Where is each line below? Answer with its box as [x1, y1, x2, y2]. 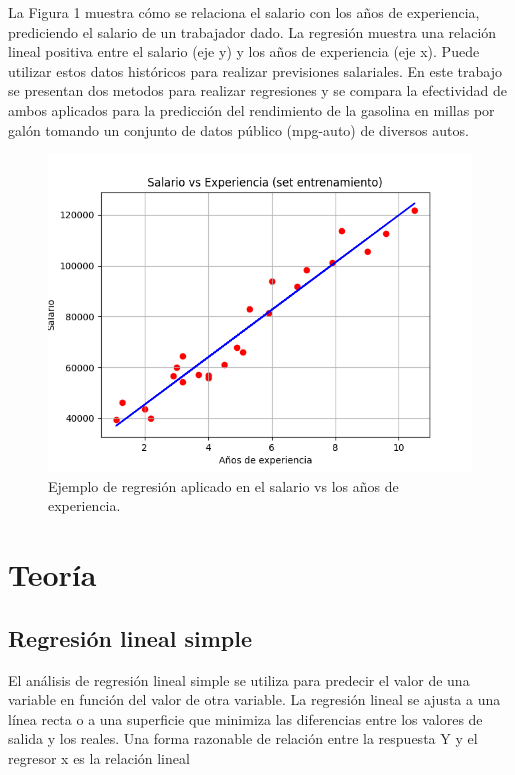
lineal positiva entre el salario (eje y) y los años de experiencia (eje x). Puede [8, 41, 480, 62]
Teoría [8, 554, 97, 595]
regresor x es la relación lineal [8, 747, 190, 768]
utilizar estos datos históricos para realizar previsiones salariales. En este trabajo [8, 60, 502, 81]
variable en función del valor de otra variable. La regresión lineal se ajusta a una [8, 689, 501, 710]
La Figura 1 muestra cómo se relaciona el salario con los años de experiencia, [8, 2, 480, 22]
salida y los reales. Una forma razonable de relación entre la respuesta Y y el [8, 728, 478, 749]
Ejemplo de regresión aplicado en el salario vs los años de [48, 475, 399, 496]
